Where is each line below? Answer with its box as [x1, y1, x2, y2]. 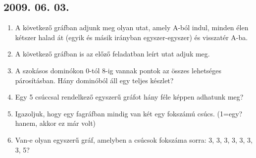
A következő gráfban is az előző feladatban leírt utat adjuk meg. [15, 49, 210, 59]
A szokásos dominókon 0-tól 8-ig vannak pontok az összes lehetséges [15, 65, 222, 75]
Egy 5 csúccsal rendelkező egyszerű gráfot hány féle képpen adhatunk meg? [15, 92, 244, 102]
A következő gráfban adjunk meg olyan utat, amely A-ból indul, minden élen [15, 22, 249, 33]
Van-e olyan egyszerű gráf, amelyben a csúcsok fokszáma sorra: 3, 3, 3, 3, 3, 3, [15, 134, 253, 145]
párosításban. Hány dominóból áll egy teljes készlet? [15, 75, 174, 85]
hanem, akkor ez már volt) [15, 118, 96, 128]
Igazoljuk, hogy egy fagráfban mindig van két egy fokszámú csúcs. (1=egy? [15, 108, 243, 118]
